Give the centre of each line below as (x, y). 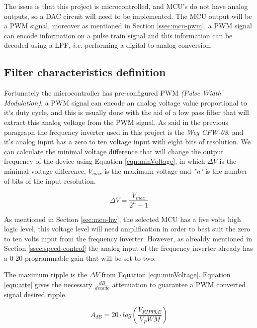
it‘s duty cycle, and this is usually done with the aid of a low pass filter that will (127, 112)
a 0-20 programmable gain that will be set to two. (80, 258)
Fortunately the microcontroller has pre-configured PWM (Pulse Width (113, 93)
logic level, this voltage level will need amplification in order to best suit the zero (127, 229)
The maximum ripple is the (46, 274)
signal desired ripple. (36, 294)
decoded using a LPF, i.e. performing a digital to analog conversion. (108, 45)
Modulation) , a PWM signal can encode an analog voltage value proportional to (126, 102)
